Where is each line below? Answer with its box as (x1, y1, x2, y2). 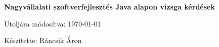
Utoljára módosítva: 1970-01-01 (4, 18, 101, 28)
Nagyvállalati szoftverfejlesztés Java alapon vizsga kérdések (4, 1, 215, 11)
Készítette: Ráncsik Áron (4, 35, 82, 45)
